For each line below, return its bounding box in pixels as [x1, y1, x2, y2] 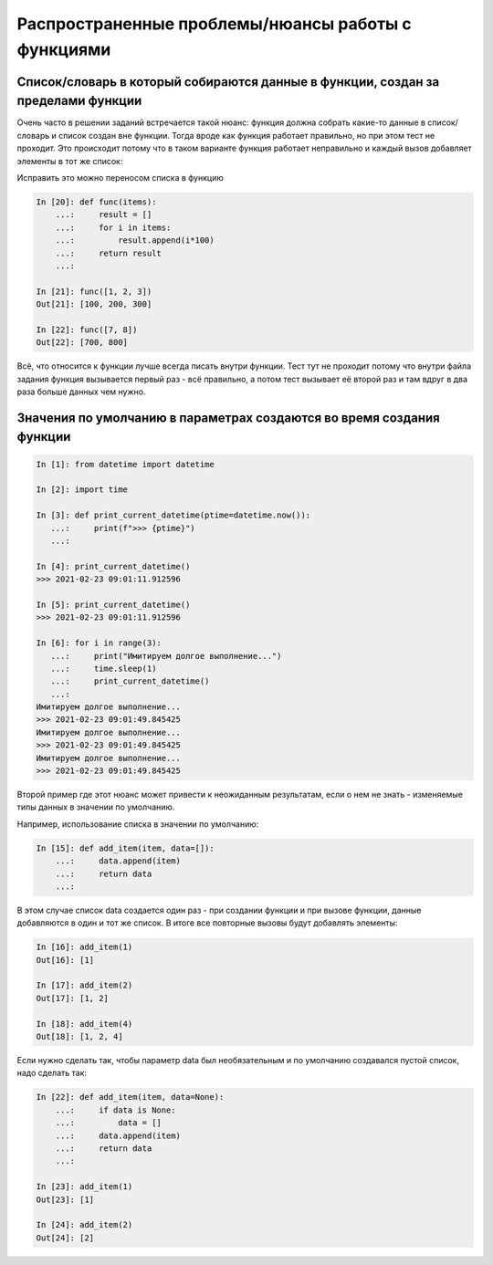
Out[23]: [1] [36, 1194, 95, 1205]
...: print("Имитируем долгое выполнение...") [50, 651, 282, 661]
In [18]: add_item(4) [36, 1019, 133, 1029]
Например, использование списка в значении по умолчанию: [16, 818, 259, 830]
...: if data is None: [55, 1104, 177, 1115]
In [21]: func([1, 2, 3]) [36, 286, 152, 297]
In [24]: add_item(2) [36, 1219, 133, 1230]
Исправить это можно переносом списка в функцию [16, 172, 224, 183]
